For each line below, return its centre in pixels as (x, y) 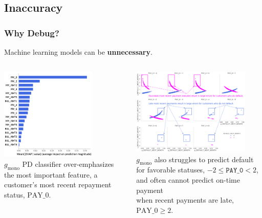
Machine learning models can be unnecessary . (78, 52)
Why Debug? (32, 32)
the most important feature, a (51, 174)
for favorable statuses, (171, 170)
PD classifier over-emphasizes (68, 163)
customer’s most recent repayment (58, 184)
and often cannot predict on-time (188, 179)
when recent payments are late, (185, 200)
